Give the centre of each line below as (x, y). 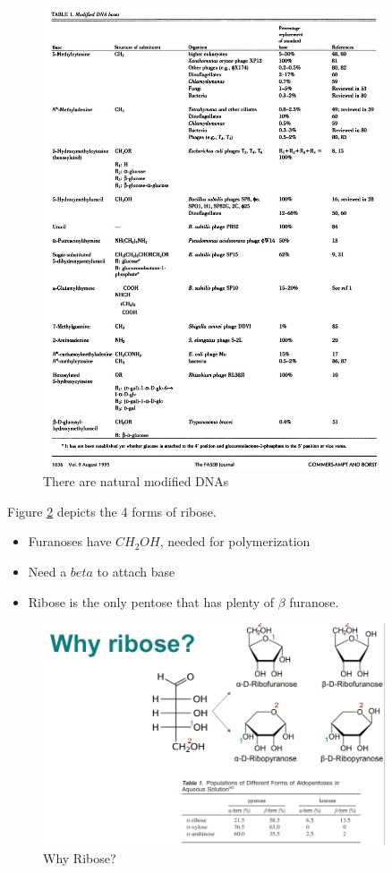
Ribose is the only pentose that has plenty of (151, 601)
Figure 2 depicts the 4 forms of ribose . (112, 511)
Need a (47, 572)
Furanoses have (70, 541)
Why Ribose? (80, 857)
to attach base (136, 572)
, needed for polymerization (235, 541)
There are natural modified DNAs (136, 481)
